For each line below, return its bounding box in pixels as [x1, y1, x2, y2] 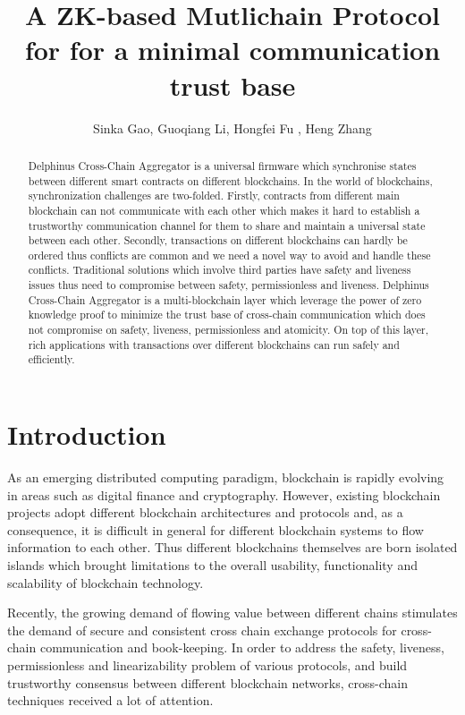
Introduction [7, 416, 166, 453]
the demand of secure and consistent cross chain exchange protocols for [7, 620, 397, 639]
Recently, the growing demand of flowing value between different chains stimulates [7, 603, 458, 622]
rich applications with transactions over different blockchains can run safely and [28, 336, 400, 352]
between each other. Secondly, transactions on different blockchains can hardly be [28, 233, 408, 248]
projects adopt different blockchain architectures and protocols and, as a [7, 503, 403, 522]
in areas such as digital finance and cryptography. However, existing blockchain [7, 485, 441, 504]
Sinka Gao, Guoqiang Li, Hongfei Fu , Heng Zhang [93, 118, 372, 137]
